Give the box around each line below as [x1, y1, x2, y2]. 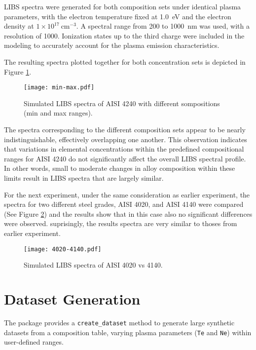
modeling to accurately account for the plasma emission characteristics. [4, 40, 219, 50]
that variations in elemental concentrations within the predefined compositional [4, 144, 244, 154]
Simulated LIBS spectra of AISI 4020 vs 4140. [24, 260, 163, 270]
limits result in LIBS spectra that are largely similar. [4, 172, 164, 183]
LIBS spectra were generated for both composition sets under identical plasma [4, 1, 241, 11]
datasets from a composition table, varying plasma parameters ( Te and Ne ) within [4, 327, 252, 337]
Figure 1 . [4, 66, 32, 77]
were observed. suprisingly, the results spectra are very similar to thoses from [4, 218, 237, 229]
